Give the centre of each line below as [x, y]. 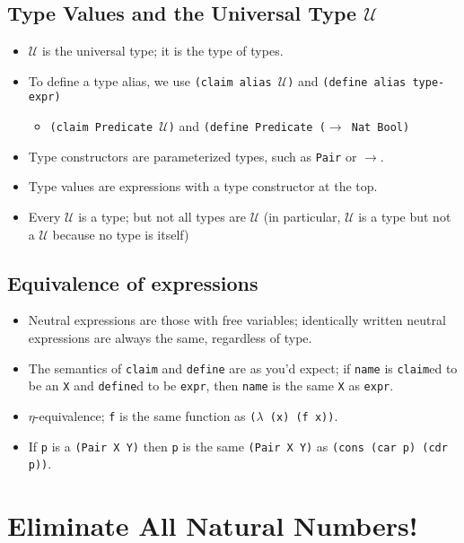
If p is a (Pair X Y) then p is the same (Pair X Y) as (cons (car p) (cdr [238, 446]
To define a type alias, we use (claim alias [150, 80]
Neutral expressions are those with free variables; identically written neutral [237, 320]
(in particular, [302, 217]
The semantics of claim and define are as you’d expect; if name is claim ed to [243, 368]
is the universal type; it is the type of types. [162, 51]
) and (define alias [347, 80]
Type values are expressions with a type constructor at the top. [203, 186]
